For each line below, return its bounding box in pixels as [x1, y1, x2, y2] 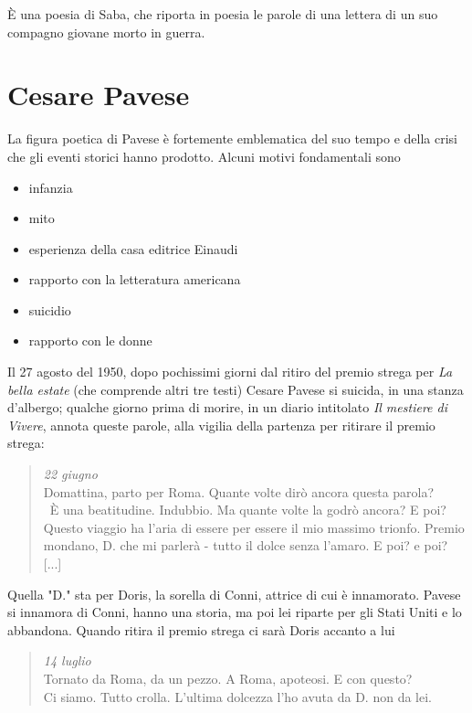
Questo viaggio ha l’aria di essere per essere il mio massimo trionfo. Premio [43, 517, 465, 537]
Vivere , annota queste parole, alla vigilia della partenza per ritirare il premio [7, 415, 435, 434]
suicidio [28, 300, 71, 319]
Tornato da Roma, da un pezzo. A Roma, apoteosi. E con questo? [43, 668, 413, 687]
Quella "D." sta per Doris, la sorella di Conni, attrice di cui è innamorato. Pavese [7, 584, 461, 603]
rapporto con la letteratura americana [28, 270, 241, 289]
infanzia [28, 177, 73, 197]
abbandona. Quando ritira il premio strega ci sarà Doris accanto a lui [7, 620, 395, 639]
